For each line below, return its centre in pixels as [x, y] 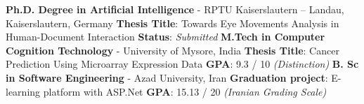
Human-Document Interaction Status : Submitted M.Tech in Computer [165, 37]
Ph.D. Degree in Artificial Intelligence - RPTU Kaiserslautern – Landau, [175, 9]
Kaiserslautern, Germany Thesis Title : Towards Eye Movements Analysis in [173, 23]
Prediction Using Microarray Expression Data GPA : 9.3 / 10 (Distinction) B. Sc [182, 64]
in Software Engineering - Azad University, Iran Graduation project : [167, 77]
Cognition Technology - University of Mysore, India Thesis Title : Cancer [173, 50]
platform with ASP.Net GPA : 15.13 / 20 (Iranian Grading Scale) [185, 91]
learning [23, 91]
